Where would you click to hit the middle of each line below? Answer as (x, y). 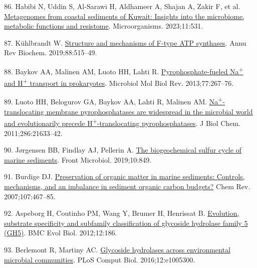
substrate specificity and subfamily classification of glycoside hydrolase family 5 (126, 223)
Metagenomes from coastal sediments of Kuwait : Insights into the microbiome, (124, 16)
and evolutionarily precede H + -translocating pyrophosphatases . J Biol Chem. (122, 122)
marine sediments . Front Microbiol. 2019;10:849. (78, 159)
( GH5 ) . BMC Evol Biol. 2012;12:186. (61, 233)
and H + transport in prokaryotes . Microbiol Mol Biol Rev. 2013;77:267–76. (119, 82)
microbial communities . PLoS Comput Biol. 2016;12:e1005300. (100, 259)
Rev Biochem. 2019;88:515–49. (51, 52)
